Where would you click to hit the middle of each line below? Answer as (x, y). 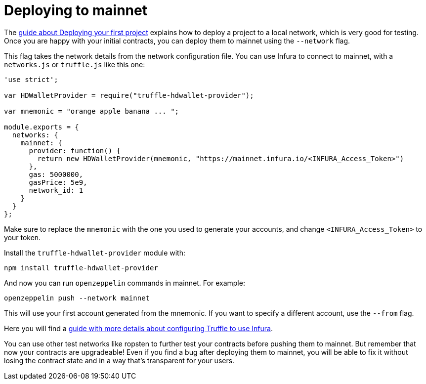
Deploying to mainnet (76, 10)
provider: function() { (75, 150)
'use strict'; (31, 79)
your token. (22, 237)
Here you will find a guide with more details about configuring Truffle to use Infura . (138, 328)
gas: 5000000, (56, 174)
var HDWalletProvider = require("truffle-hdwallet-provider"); (129, 95)
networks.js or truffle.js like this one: (75, 64)
